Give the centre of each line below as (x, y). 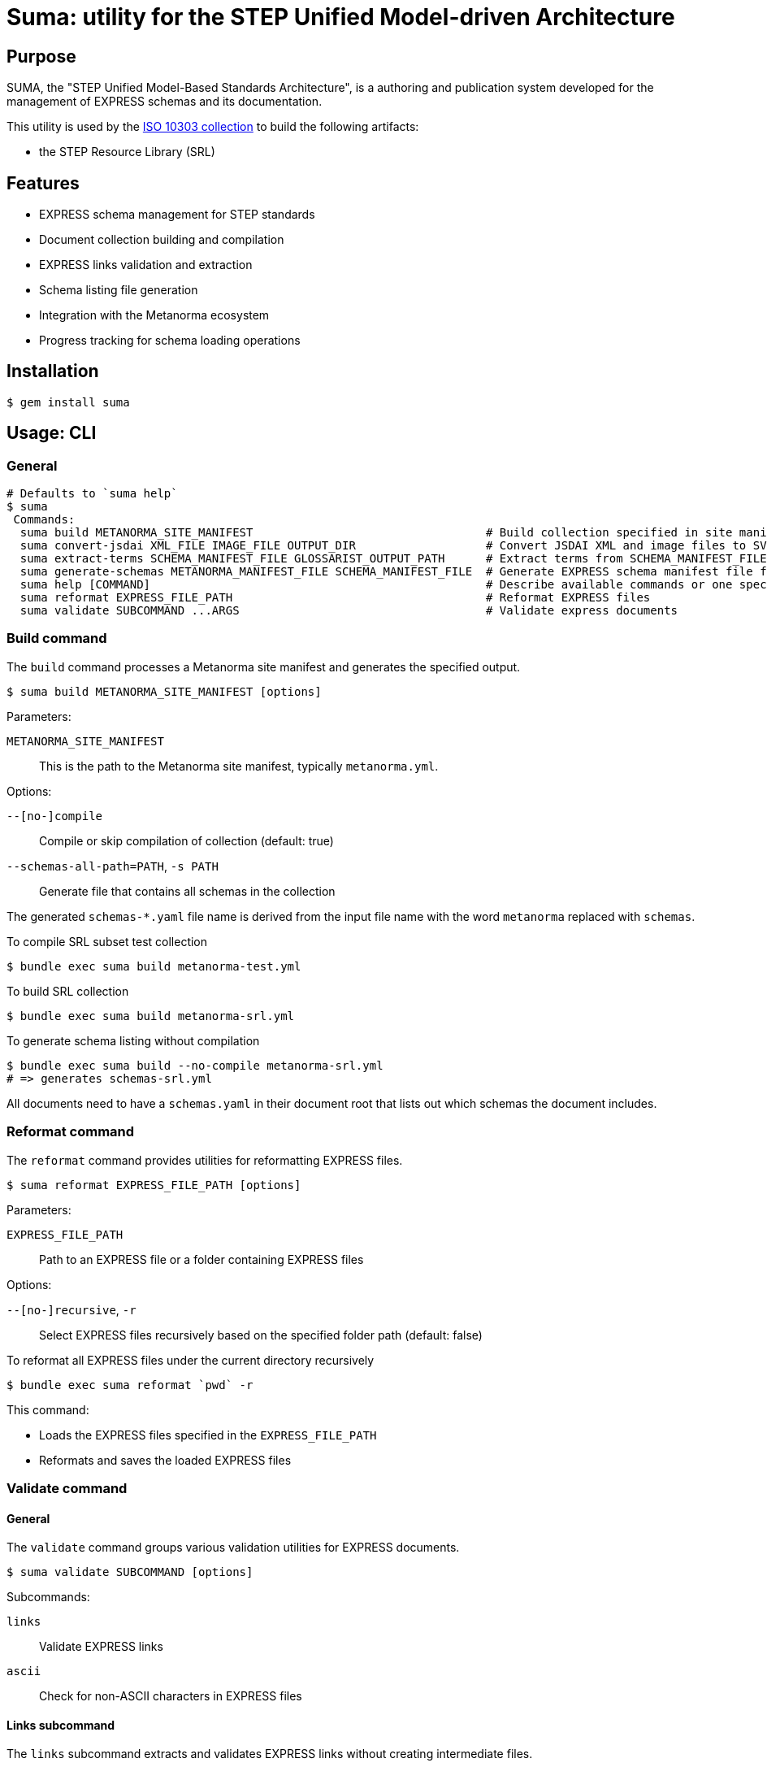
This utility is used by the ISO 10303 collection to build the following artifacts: (213, 127)
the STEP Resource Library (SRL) (127, 152)
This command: (48, 1409)
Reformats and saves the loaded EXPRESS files (165, 1460)
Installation (53, 371)
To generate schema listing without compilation (133, 1040)
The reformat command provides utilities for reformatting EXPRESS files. (205, 1160)
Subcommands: (48, 1597)
